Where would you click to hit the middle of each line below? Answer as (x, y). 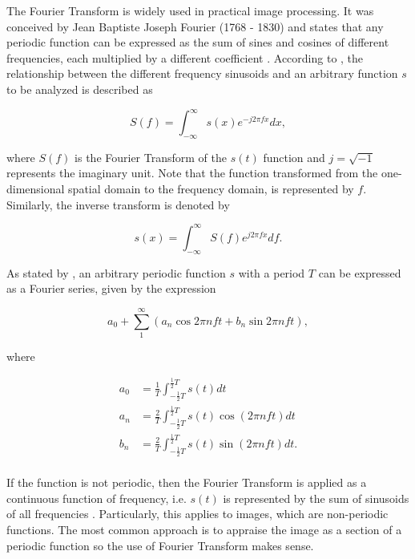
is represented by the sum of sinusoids (316, 498)
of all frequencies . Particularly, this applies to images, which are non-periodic (197, 514)
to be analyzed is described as (80, 89)
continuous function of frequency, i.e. (97, 498)
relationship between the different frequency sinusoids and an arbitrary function (202, 73)
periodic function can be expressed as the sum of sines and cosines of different (198, 42)
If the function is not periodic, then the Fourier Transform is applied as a (187, 482)
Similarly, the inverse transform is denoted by (118, 204)
